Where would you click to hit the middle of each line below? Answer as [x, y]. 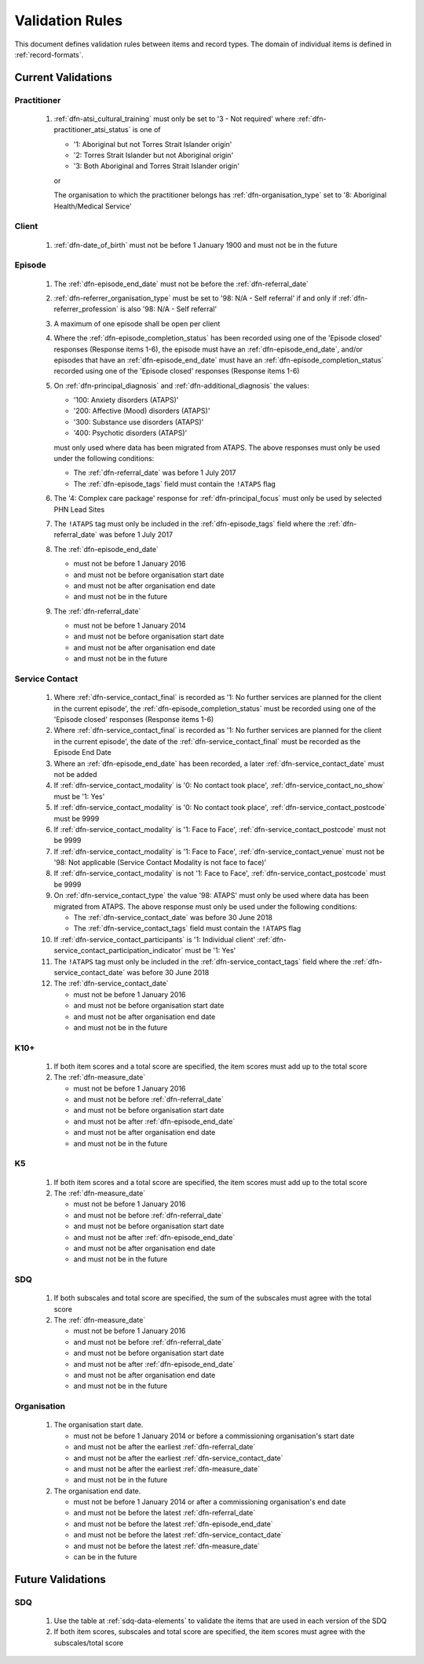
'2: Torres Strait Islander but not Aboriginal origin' [154, 155]
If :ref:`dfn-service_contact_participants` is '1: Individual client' [155, 939]
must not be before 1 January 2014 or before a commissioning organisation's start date [214, 1436]
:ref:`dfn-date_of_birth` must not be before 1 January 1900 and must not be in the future [196, 245]
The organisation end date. [97, 1491]
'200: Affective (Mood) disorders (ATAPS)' [142, 411]
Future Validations [60, 1579]
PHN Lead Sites [79, 509]
